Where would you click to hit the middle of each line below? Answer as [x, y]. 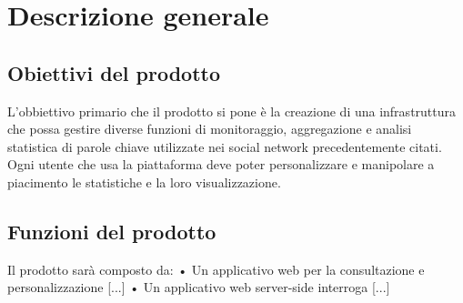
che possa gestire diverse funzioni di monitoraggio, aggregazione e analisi [210, 129]
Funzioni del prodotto [112, 231]
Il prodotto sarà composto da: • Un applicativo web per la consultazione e [216, 269]
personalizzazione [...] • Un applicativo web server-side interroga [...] [199, 287]
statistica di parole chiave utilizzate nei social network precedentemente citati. [225, 146]
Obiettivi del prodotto [114, 72]
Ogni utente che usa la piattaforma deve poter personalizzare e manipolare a [221, 164]
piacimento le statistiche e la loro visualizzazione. [144, 182]
